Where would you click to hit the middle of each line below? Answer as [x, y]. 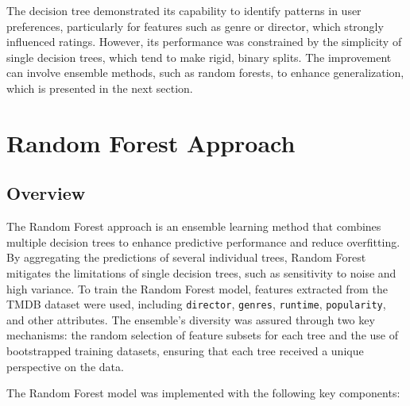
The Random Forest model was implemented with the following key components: [203, 393]
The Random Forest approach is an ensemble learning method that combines [194, 226]
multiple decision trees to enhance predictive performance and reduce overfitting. [203, 241]
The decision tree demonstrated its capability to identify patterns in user [184, 10]
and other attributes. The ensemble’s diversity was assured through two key [191, 319]
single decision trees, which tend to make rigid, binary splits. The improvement [199, 57]
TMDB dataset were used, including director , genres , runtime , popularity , [196, 304]
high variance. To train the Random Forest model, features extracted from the [197, 288]
